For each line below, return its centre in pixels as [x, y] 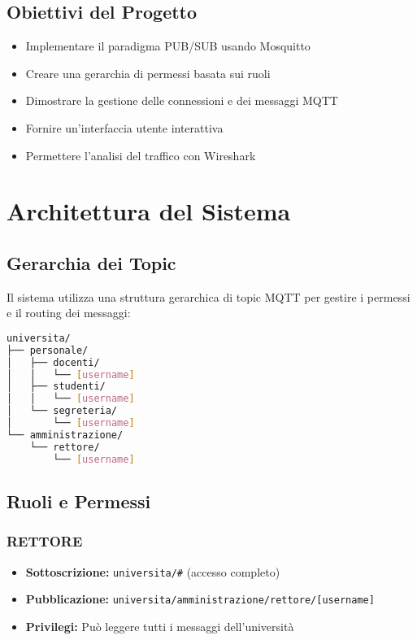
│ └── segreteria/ [62, 411]
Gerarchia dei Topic [91, 262]
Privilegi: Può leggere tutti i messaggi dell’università [160, 626]
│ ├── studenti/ [56, 387]
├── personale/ [48, 350]
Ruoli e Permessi [79, 501]
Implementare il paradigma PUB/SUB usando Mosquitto [168, 46]
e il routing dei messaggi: [69, 313]
